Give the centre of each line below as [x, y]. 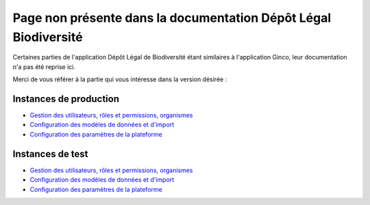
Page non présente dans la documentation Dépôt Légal [172, 18]
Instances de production [66, 99]
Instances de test [50, 154]
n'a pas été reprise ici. [44, 67]
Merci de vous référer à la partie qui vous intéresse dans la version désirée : [120, 79]
